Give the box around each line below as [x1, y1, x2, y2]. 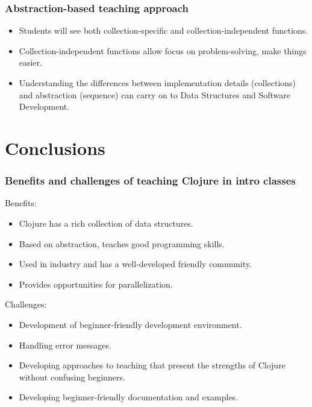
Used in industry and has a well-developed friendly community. [19, 257, 252, 270]
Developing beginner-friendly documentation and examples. [19, 391, 239, 403]
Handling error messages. [19, 338, 111, 351]
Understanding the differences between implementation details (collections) [19, 77, 296, 89]
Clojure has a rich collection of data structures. [19, 216, 193, 229]
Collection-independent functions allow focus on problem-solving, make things [19, 44, 307, 57]
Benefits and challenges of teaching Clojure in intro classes [5, 173, 296, 188]
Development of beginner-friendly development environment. [19, 318, 242, 330]
